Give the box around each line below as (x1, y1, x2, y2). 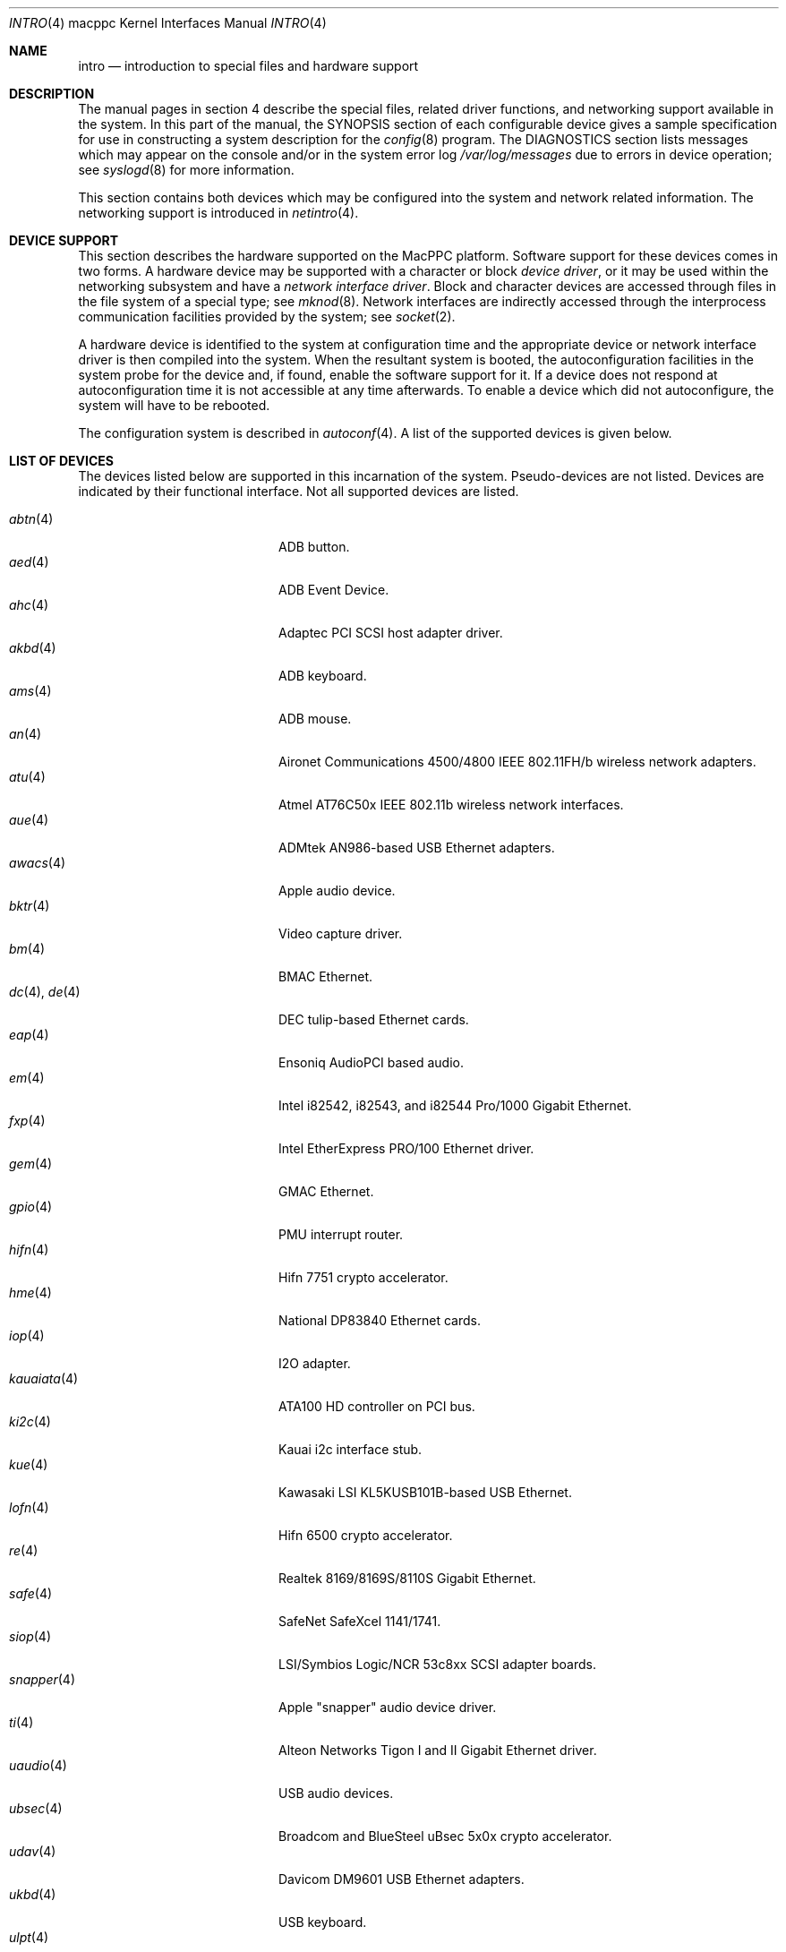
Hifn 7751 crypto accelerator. (278, 1270, 449, 1285)
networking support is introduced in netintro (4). (78, 205, 359, 220)
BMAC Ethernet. (278, 969, 373, 984)
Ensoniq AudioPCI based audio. (278, 1055, 464, 1070)
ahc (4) (9, 597, 49, 612)
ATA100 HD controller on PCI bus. (278, 1399, 475, 1414)
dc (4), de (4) (9, 984, 81, 999)
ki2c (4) (9, 1414, 51, 1429)
